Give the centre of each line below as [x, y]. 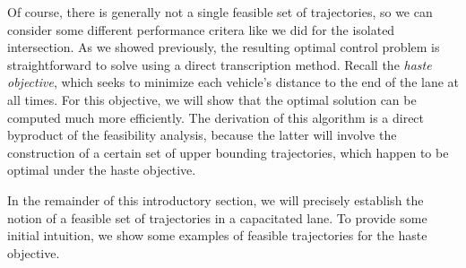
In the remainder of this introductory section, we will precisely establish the [216, 199]
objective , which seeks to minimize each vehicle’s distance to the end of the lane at [233, 82]
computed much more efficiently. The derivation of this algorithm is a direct [216, 117]
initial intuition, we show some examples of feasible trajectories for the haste [217, 235]
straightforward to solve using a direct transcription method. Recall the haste [220, 64]
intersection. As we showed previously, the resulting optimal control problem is [224, 47]
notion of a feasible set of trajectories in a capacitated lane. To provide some [217, 217]
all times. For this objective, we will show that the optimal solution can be [212, 99]
